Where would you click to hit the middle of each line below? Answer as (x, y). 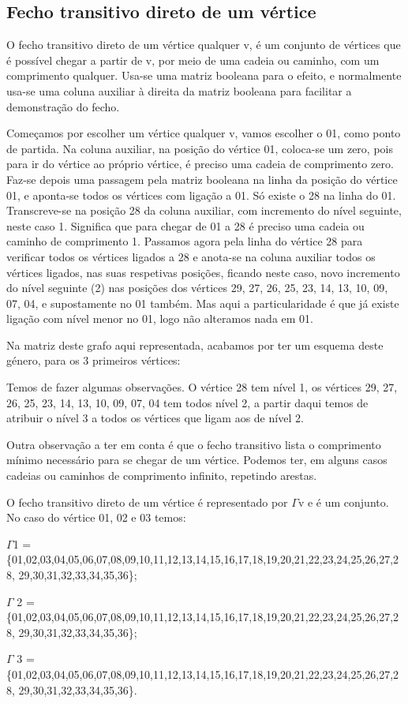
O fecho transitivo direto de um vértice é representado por (147, 502)
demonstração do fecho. (63, 106)
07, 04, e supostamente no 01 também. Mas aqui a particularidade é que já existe (203, 303)
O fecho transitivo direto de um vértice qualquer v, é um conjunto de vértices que (204, 45)
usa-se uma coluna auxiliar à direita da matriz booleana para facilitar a (179, 90)
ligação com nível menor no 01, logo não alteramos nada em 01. (160, 318)
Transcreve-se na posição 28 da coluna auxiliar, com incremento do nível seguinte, (204, 210)
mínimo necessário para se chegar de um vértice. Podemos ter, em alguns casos (197, 460)
